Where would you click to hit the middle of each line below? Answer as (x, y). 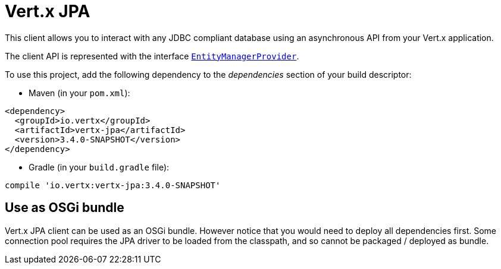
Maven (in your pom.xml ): (79, 93)
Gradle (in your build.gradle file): (99, 167)
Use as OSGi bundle (65, 208)
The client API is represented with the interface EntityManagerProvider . (152, 56)
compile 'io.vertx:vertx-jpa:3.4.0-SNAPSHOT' (113, 185)
